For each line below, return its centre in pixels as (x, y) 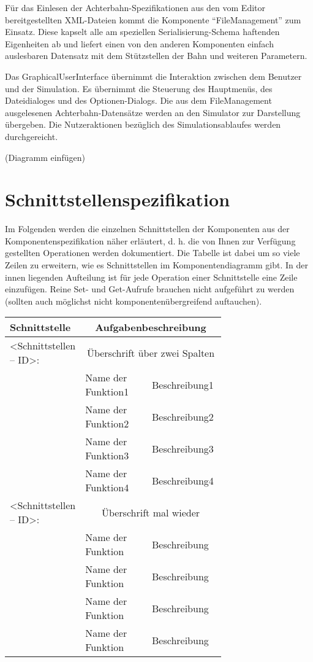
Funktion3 (107, 456)
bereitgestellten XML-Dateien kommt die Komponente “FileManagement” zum (153, 19)
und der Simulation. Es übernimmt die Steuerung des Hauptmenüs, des (139, 88)
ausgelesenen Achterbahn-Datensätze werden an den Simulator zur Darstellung (153, 112)
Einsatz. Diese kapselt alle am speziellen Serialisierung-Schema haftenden (142, 32)
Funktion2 (107, 424)
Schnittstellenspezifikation (118, 199)
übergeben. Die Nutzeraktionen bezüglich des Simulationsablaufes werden (143, 124)
